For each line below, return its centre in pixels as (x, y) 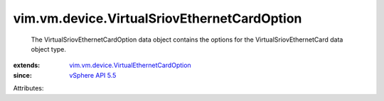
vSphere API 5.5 (93, 75)
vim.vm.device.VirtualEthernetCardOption (130, 65)
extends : (27, 65)
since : (22, 75)
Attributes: (28, 88)
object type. (49, 49)
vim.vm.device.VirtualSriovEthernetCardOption (158, 18)
